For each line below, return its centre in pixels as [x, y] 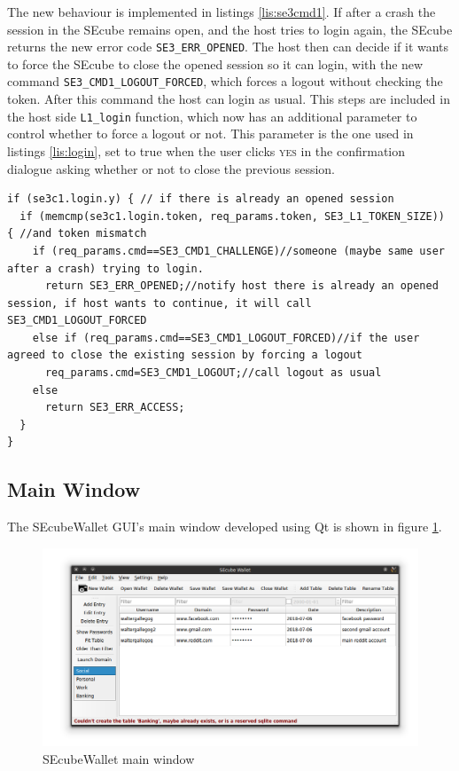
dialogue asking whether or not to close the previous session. [171, 168]
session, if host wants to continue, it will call [159, 303]
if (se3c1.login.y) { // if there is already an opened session [201, 199]
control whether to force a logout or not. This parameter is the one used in [210, 134]
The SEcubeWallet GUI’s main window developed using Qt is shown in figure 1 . [225, 527]
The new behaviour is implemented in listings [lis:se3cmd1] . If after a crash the [222, 12]
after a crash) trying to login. [105, 268]
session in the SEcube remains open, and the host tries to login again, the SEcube [230, 29]
